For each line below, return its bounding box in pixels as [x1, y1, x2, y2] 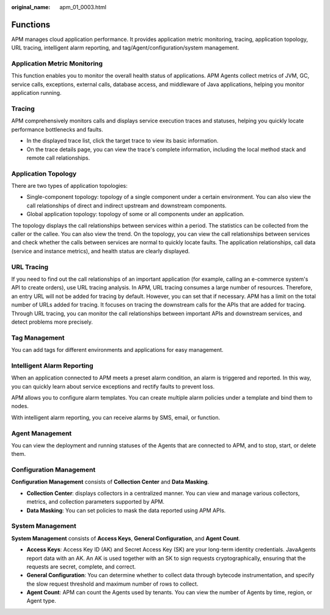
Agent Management [11, 429, 72, 438]
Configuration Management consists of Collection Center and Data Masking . [11, 478, 210, 486]
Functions [11, 19, 51, 30]
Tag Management [11, 334, 65, 342]
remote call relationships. [26, 154, 90, 162]
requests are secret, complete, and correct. [26, 563, 136, 570]
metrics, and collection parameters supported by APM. [26, 498, 165, 505]
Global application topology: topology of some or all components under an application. [26, 211, 244, 218]
